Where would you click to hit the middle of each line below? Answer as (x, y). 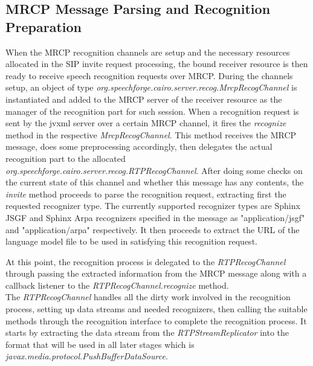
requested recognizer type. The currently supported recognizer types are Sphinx (153, 206)
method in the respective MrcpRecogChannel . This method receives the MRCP (151, 134)
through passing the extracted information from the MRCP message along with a (156, 273)
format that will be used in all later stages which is (100, 344)
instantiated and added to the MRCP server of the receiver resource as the (144, 99)
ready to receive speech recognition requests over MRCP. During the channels (149, 75)
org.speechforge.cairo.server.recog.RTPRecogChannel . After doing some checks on (154, 170)
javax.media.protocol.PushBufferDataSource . (87, 356)
